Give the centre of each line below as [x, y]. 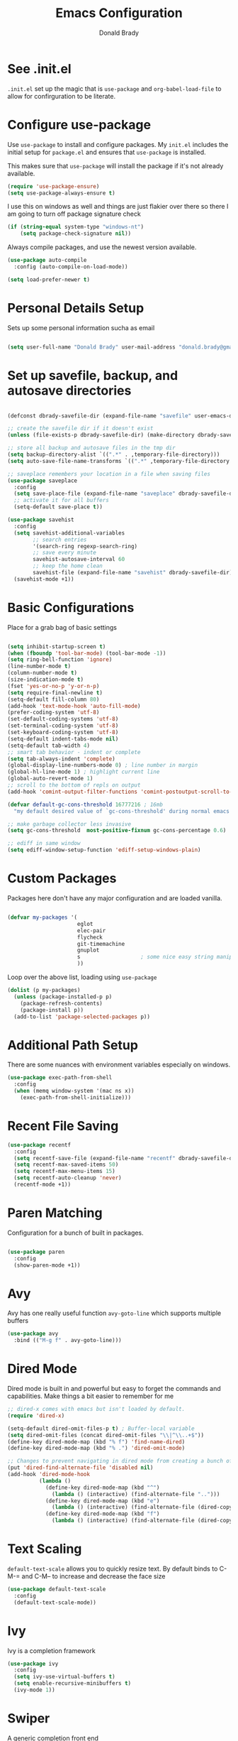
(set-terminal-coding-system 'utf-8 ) [63, 726]
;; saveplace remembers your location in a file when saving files [109, 474]
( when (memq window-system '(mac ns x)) [74, 1091]
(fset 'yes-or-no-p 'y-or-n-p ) [53, 686]
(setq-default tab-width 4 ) [49, 746]
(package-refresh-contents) [61, 1003]
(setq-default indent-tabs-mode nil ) [63, 739]
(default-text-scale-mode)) [55, 1603]
